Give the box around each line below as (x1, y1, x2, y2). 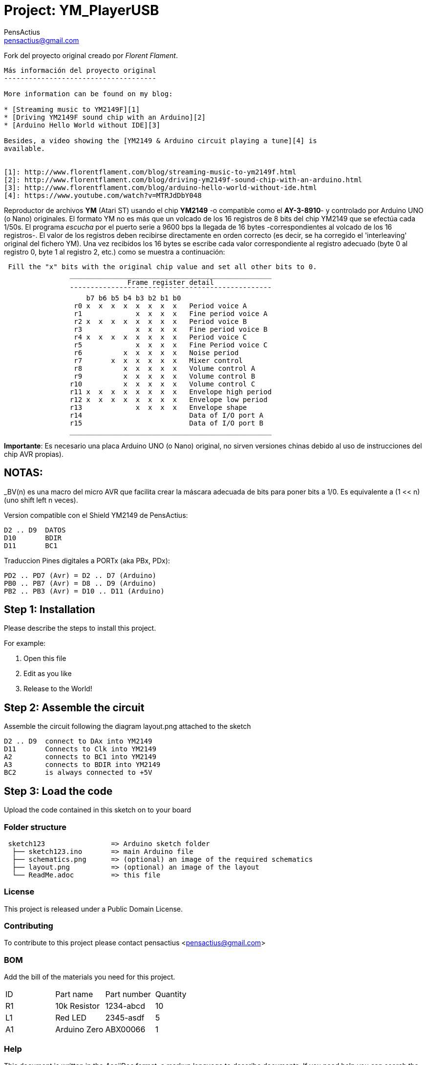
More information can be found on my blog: (4, 89, 173, 98)
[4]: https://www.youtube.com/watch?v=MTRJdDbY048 (4, 191, 202, 199)
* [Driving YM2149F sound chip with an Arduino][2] (4, 113, 206, 121)
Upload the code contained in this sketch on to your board (4, 806, 191, 814)
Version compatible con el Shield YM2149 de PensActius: (4, 511, 188, 519)
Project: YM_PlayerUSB (4, 2, 159, 19)
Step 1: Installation (4, 603, 95, 616)
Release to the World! (23, 684, 92, 693)
